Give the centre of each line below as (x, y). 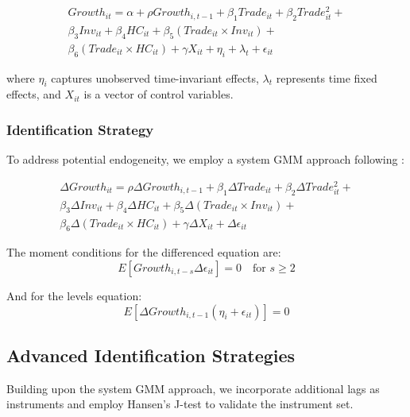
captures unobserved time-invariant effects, (155, 77)
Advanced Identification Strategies (151, 355)
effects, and (34, 94)
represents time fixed (327, 77)
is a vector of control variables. (159, 94)
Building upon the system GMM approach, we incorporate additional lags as (193, 388)
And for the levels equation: (74, 295)
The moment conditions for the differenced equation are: (144, 252)
